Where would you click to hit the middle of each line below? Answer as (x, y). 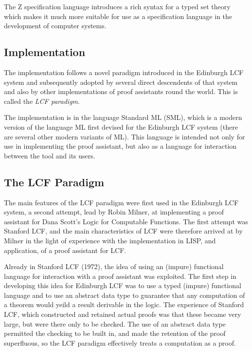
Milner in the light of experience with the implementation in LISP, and (110, 240)
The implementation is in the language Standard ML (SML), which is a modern (123, 117)
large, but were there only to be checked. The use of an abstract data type (115, 323)
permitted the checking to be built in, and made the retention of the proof (115, 333)
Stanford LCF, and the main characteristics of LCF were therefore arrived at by (123, 231)
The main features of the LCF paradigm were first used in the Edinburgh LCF (121, 202)
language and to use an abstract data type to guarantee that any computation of (125, 295)
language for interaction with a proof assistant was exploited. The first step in (120, 276)
